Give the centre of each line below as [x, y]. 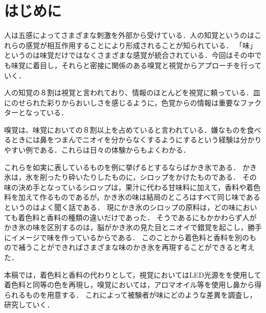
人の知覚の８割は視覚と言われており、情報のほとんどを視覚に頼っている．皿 [132, 92]
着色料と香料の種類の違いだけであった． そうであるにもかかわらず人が [137, 217]
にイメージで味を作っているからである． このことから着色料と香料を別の [127, 237]
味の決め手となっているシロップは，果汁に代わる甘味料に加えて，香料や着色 [132, 187]
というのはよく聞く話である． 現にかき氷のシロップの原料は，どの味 [120, 207]
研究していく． [29, 305]
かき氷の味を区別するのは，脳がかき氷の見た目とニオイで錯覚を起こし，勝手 [133, 227]
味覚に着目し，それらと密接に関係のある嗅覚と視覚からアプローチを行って [136, 65]
